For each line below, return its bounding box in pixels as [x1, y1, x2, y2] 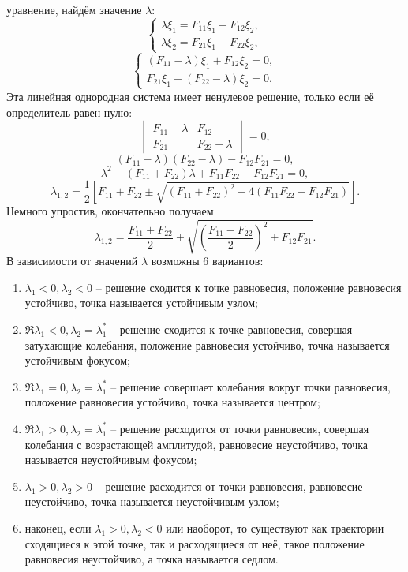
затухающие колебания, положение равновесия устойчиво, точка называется [24, 336, 390, 353]
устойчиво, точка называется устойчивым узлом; [24, 294, 258, 311]
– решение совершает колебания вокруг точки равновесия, [110, 378, 391, 394]
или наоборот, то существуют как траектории [166, 519, 384, 536]
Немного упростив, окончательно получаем [6, 203, 214, 219]
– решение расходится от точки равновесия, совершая [110, 420, 369, 436]
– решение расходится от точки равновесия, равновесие [95, 477, 363, 494]
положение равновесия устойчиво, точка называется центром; [24, 394, 320, 410]
